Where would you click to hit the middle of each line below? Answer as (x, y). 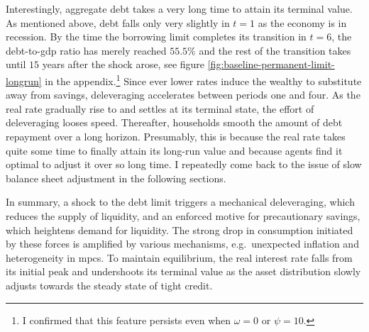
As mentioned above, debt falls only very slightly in (118, 22)
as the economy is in (302, 22)
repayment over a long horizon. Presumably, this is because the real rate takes (176, 136)
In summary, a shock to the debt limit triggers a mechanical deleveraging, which (180, 202)
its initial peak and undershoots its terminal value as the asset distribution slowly (183, 271)
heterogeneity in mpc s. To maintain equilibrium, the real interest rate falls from (179, 257)
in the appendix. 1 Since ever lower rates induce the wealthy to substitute (203, 79)
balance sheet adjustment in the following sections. (116, 178)
